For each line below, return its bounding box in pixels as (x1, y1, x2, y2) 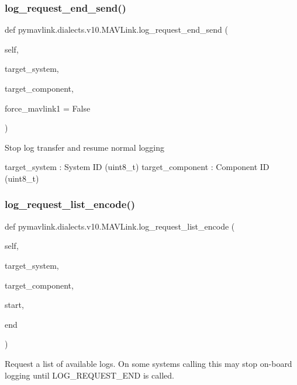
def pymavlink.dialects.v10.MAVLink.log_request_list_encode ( (5, 220, 235, 232)
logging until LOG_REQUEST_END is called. (5, 369, 174, 381)
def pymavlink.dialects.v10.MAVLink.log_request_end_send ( (5, 23, 229, 36)
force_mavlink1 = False (5, 102, 91, 114)
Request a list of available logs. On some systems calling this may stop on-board (5, 357, 292, 369)
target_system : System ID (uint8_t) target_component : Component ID (5, 161, 270, 173)
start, (5, 299, 24, 311)
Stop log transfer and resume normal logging (5, 141, 164, 153)
